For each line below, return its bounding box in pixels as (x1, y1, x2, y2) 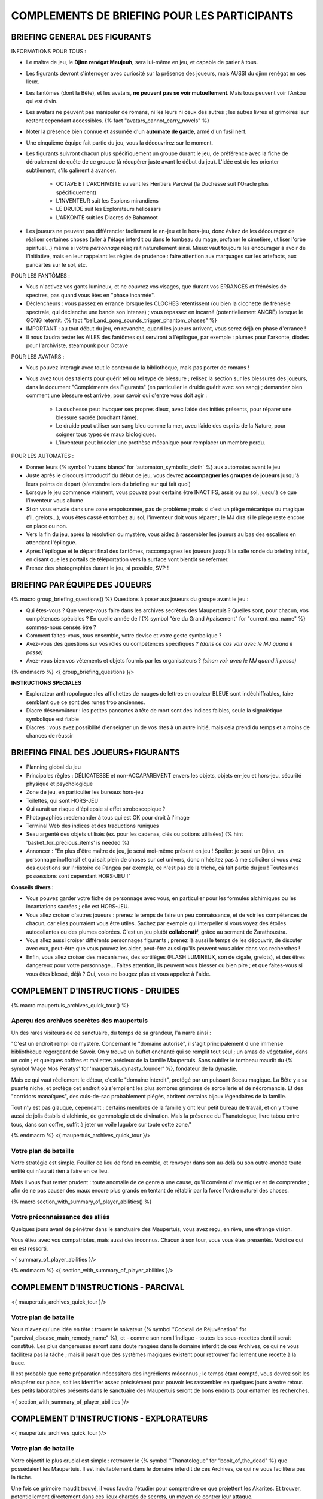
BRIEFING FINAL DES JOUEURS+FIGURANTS (11, 748, 180, 758)
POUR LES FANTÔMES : (11, 272, 70, 279)
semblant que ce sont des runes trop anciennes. (26, 699, 145, 706)
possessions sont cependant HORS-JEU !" (26, 872, 131, 880)
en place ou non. (26, 522, 68, 529)
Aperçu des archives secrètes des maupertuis (11, 1016, 148, 1025)
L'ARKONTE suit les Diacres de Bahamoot (56, 213, 158, 221)
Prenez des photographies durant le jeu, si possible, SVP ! (26, 564, 169, 571)
